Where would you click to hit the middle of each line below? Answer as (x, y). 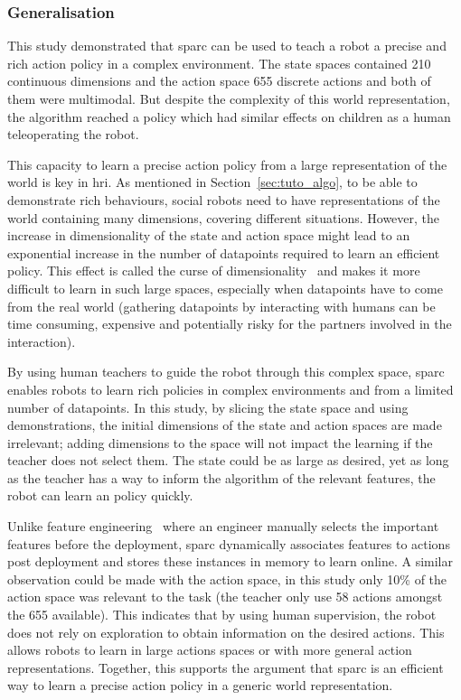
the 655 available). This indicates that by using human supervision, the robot (222, 615)
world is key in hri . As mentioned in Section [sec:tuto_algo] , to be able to (212, 182)
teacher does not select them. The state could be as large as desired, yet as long (228, 460)
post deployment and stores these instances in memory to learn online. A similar (230, 561)
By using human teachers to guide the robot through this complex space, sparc (226, 372)
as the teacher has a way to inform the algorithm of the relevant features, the (221, 477)
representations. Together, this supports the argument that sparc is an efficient (226, 667)
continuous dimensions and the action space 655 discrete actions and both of (219, 81)
